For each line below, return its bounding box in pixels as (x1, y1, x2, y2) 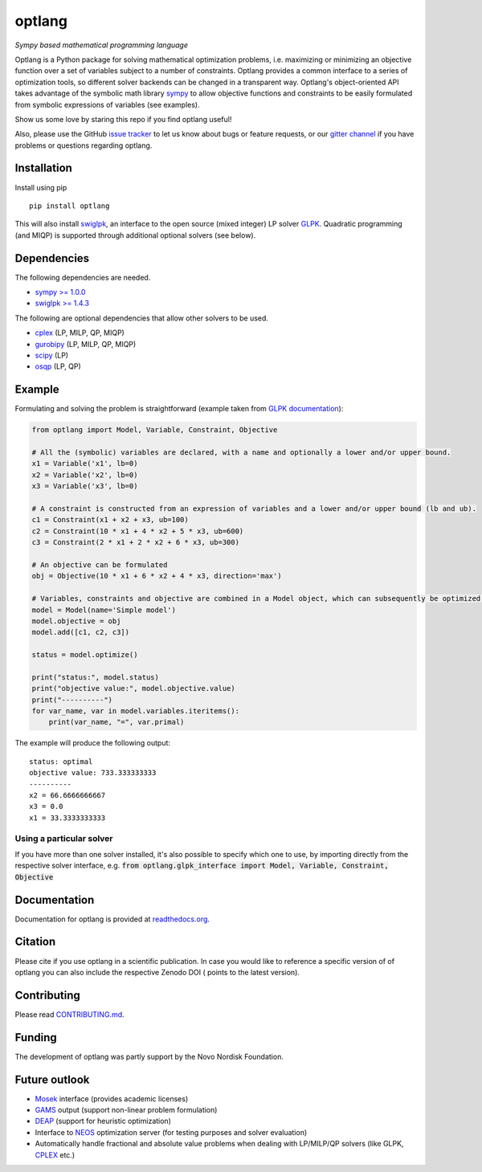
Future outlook (14, 1072, 90, 1086)
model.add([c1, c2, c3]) (31, 627, 130, 637)
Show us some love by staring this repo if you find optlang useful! (14, 114, 232, 124)
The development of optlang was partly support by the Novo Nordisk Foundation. (14, 1052, 284, 1061)
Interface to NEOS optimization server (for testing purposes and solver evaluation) (35, 1127, 308, 1137)
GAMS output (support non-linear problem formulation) (35, 1105, 218, 1114)
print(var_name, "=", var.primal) (48, 717, 185, 727)
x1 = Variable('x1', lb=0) (31, 459, 138, 468)
